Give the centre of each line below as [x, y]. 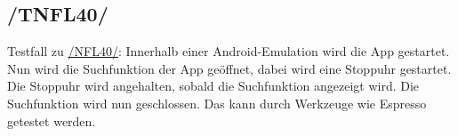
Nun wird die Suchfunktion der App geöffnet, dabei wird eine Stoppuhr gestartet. [229, 68]
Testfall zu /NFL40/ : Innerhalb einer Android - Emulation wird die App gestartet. [229, 51]
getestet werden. [52, 120]
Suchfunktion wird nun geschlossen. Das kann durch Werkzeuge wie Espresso [217, 103]
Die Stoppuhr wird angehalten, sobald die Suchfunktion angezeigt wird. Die [213, 86]
